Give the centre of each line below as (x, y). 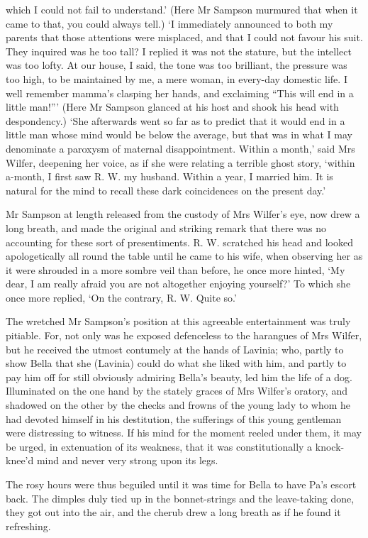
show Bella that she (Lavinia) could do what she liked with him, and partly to (176, 363)
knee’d (20, 460)
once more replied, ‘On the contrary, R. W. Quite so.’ (121, 297)
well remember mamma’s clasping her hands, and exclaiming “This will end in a (180, 93)
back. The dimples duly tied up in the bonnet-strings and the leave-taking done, (180, 498)
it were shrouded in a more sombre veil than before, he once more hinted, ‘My (175, 269)
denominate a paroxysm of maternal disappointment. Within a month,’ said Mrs (180, 148)
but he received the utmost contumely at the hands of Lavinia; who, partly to (175, 349)
